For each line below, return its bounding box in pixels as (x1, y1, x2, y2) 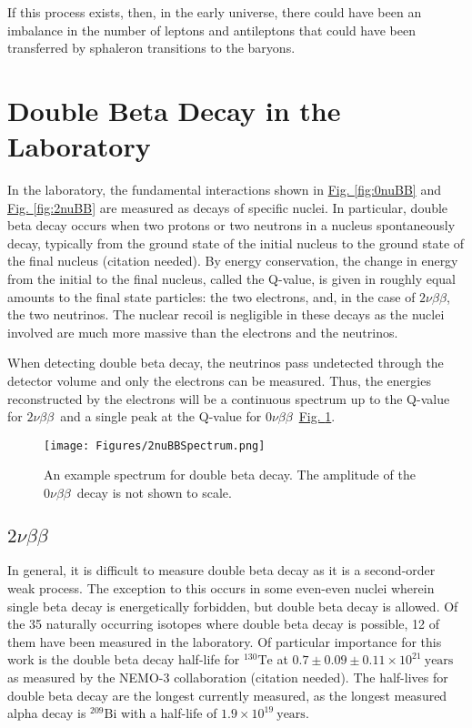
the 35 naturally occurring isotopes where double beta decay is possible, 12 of (7, 614, 439, 633)
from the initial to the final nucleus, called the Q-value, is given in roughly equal (7, 269, 456, 288)
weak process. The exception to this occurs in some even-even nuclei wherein (7, 579, 435, 598)
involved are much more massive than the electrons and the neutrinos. (7, 322, 398, 341)
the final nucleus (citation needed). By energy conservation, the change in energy (7, 251, 458, 270)
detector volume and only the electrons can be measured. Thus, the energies (7, 371, 431, 390)
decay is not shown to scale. (76, 483, 232, 502)
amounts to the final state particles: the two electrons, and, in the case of (7, 287, 416, 306)
